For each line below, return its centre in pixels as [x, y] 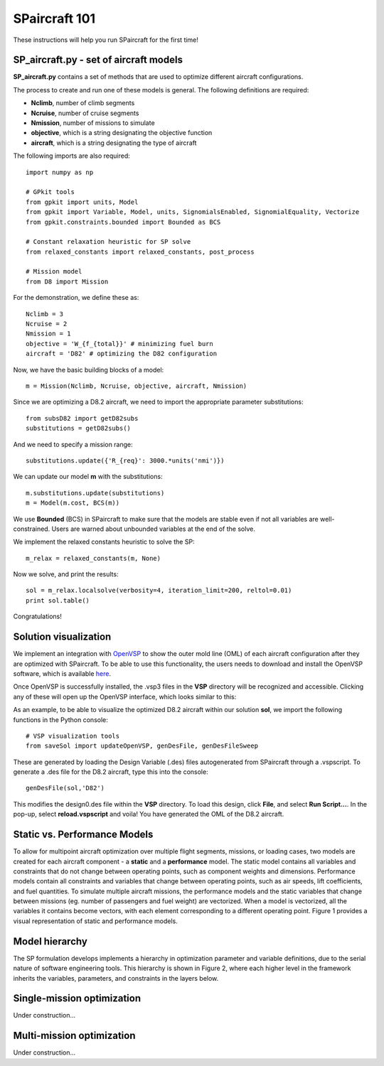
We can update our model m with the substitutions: [88, 477]
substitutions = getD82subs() [79, 429]
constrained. [32, 529]
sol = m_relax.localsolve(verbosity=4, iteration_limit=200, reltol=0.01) [159, 591]
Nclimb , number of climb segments [83, 103]
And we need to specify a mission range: [73, 444]
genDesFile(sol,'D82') [65, 788]
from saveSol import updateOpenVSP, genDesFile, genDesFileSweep [142, 746]
